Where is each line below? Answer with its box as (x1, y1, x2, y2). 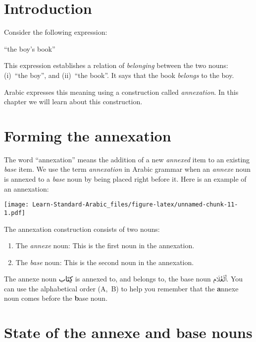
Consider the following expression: (4, 27, 107, 37)
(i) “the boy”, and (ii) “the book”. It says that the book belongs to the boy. (4, 69, 234, 80)
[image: (4, 201, 29, 208)
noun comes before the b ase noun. (4, 293, 108, 303)
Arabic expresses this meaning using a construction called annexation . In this (4, 86, 239, 97)
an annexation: (4, 183, 49, 194)
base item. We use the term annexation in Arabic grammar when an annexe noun (4, 164, 251, 174)
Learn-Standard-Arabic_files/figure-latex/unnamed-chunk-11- (32, 201, 238, 208)
